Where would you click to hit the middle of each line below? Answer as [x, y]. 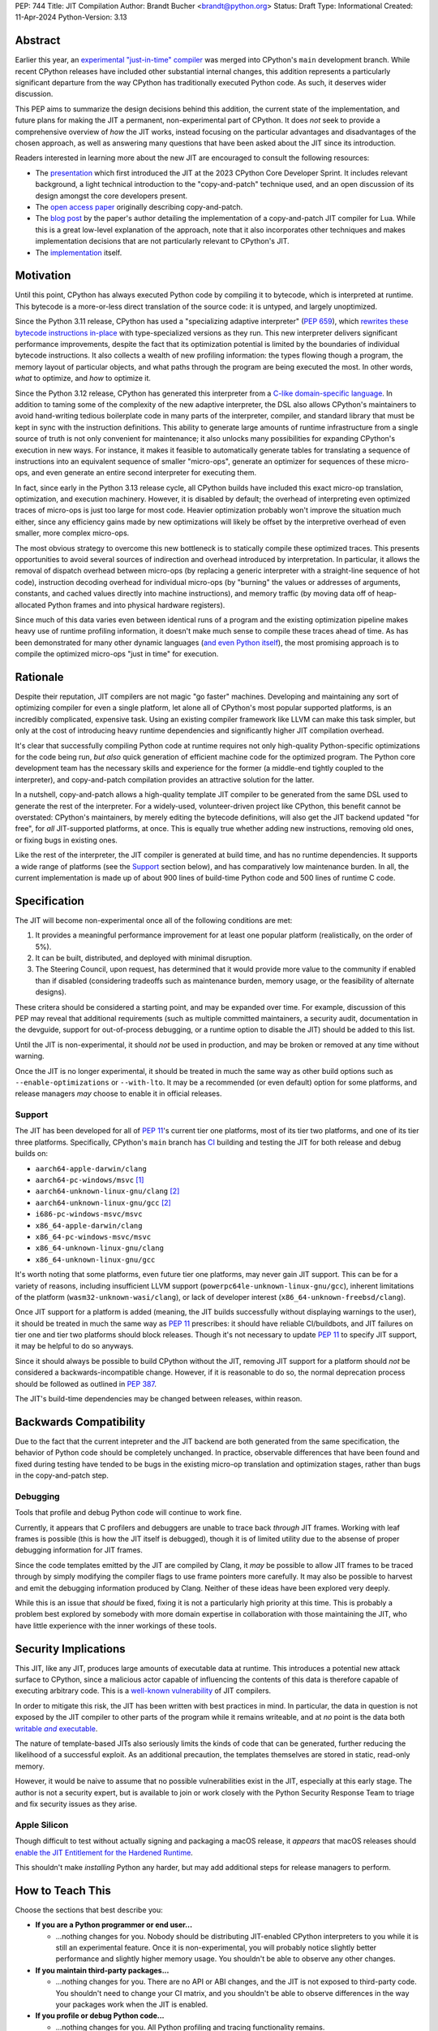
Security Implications [70, 1649]
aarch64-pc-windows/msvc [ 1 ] [90, 1180]
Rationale [39, 677]
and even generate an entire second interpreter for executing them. [144, 473]
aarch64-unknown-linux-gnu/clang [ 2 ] [107, 1191]
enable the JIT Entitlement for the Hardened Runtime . [104, 1852]
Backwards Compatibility [80, 1422]
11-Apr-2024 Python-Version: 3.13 [71, 17]
